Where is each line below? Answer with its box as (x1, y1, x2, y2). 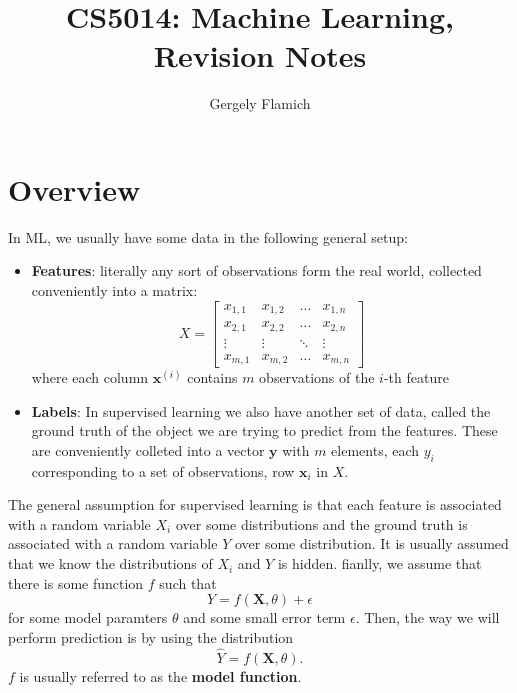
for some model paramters (8, 607, 168, 628)
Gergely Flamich (209, 93, 311, 114)
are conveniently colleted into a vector (31, 439, 265, 460)
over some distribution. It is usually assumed (234, 533, 509, 554)
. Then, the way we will (355, 607, 500, 628)
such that (159, 572, 217, 593)
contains (187, 367, 238, 388)
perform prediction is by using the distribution (8, 626, 294, 647)
